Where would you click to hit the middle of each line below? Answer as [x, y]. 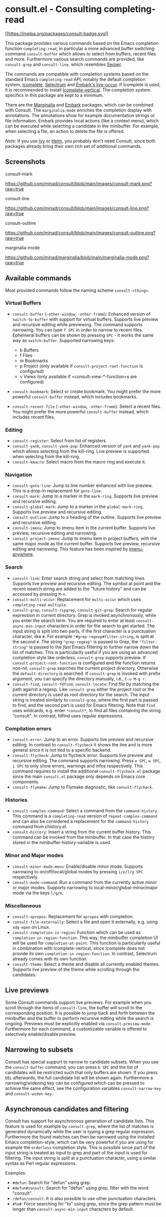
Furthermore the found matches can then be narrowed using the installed [80, 1137]
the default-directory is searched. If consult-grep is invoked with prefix [86, 673]
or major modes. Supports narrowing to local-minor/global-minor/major [85, 887]
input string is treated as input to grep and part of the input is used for [76, 1153]
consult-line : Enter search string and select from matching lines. [79, 578]
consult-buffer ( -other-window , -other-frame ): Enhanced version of [81, 314]
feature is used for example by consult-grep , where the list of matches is [80, 1126]
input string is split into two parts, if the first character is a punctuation [84, 631]
